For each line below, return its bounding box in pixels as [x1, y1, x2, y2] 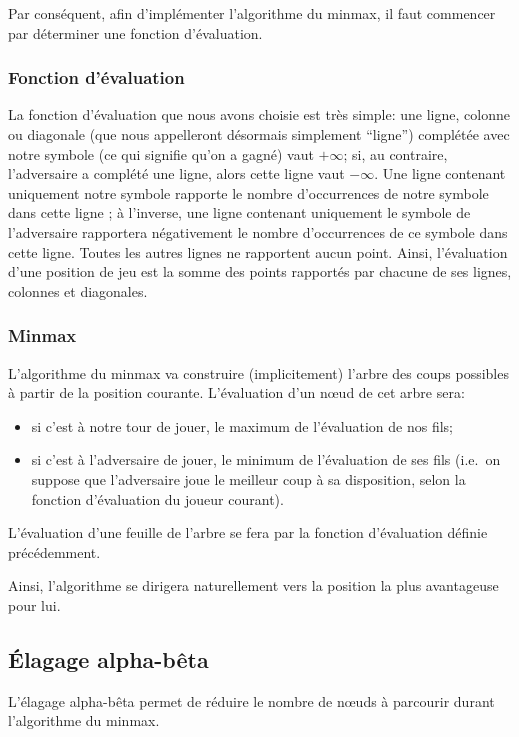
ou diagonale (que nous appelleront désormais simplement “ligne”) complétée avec [8, 124, 510, 144]
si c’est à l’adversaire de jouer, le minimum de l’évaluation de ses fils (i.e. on [31, 449, 501, 470]
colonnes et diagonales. [8, 280, 148, 301]
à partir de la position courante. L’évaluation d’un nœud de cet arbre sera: [8, 382, 465, 403]
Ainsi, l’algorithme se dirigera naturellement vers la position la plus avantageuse [8, 575, 499, 596]
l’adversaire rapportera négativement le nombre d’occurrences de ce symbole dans [8, 221, 508, 242]
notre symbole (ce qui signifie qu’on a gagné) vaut [8, 143, 314, 164]
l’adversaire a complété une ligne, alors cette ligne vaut [8, 163, 345, 184]
